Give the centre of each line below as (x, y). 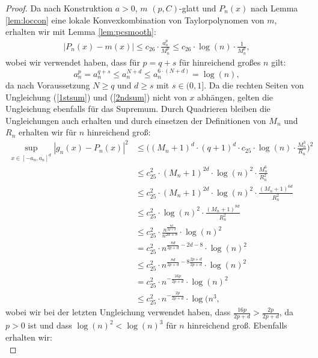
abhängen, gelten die (235, 97)
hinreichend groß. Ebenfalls (237, 325)
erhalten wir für (47, 132)
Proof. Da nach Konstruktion (59, 8)
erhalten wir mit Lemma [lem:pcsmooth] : (81, 32)
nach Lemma (274, 8)
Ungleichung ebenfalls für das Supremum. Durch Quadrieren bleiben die (138, 109)
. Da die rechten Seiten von (254, 85)
